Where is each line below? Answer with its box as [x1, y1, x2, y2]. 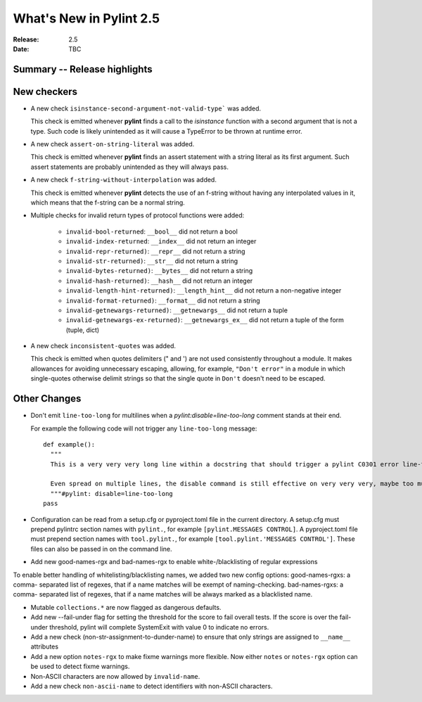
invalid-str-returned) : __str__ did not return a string [65, 257, 238, 265]
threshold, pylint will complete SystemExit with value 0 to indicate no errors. [49, 623, 269, 631]
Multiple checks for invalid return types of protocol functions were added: [30, 211, 245, 219]
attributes [30, 642, 59, 651]
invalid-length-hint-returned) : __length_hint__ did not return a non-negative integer [65, 286, 342, 295]
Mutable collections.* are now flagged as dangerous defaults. [30, 603, 222, 611]
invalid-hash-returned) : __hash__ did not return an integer [65, 276, 253, 285]
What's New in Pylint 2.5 [13, 11, 160, 26]
